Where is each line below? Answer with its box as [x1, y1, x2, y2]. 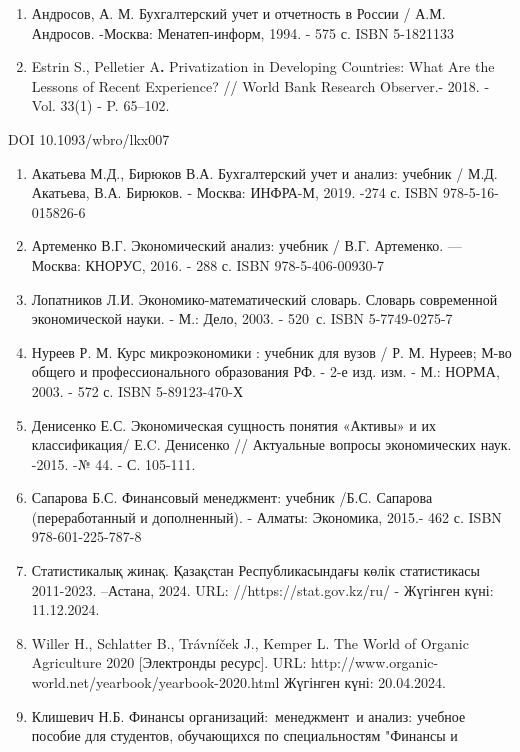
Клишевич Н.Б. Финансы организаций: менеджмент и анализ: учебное [31, 705, 466, 726]
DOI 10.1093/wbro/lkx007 [8, 128, 170, 149]
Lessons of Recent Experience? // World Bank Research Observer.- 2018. [31, 75, 480, 96]
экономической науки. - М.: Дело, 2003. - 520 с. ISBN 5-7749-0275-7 [31, 308, 453, 329]
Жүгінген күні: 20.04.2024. [283, 672, 446, 693]
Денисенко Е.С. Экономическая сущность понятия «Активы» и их [31, 414, 436, 435]
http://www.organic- [310, 652, 439, 673]
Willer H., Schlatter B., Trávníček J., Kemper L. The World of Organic [31, 632, 469, 653]
